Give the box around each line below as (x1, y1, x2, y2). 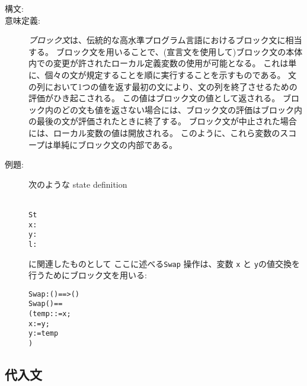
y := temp (28, 329, 59, 338)
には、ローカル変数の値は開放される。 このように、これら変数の (28, 126, 280, 139)
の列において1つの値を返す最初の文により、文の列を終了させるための (28, 80, 298, 92)
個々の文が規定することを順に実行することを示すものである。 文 (44, 68, 297, 81)
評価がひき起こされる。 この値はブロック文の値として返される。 (28, 92, 280, 104)
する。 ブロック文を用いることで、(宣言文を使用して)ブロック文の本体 (28, 45, 303, 57)
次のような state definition (28, 178, 127, 190)
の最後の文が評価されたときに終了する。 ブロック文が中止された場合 (28, 115, 297, 127)
